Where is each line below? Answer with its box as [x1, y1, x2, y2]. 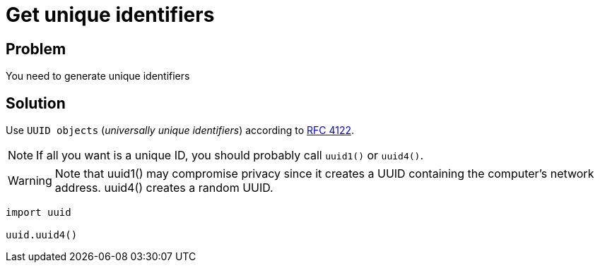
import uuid [6, 207, 71, 219]
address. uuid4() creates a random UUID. [54, 181, 273, 195]
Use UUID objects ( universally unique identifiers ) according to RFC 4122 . [6, 124, 355, 137]
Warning [8, 173, 52, 188]
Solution [6, 94, 66, 112]
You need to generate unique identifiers [6, 70, 190, 83]
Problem [6, 39, 66, 58]
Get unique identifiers [6, 3, 215, 27]
